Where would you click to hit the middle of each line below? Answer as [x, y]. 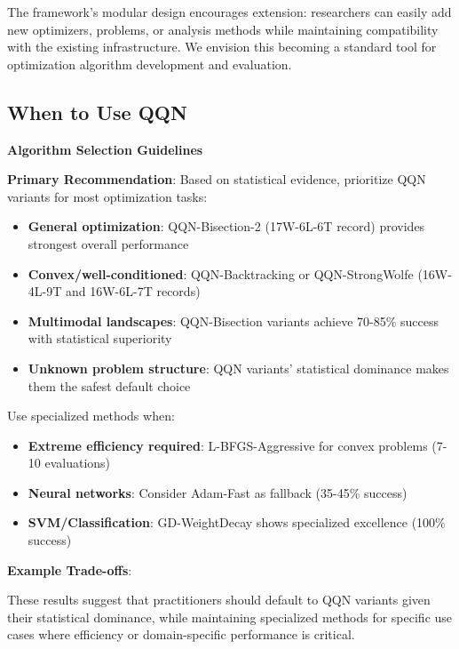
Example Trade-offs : [70, 569]
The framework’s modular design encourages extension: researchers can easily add [229, 12]
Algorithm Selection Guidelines [105, 149]
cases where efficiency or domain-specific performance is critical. [181, 634]
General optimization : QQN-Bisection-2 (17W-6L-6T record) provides [226, 226]
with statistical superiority [100, 338]
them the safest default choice [109, 385]
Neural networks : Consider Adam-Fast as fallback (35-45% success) [218, 492]
